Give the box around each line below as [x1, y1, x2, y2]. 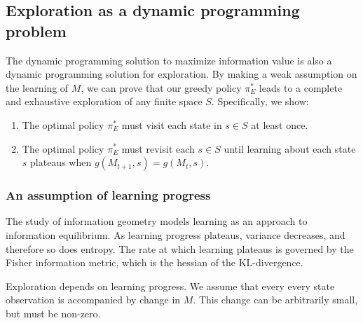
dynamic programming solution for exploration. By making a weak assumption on [6, 67, 357, 81]
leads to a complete [259, 80, 343, 95]
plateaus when [30, 155, 92, 170]
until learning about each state [224, 141, 356, 156]
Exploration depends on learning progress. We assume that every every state [6, 278, 335, 293]
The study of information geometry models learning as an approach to [6, 214, 308, 228]
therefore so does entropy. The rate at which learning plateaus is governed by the [6, 241, 354, 256]
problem [6, 20, 67, 41]
